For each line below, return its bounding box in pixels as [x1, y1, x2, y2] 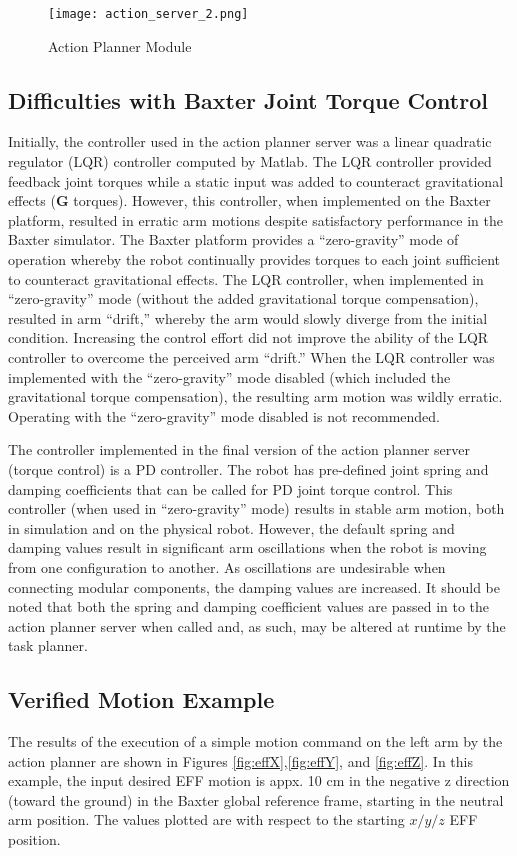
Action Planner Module [48, 35, 192, 56]
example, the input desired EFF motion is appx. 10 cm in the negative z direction [8, 770, 510, 791]
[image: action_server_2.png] [48, 7, 249, 21]
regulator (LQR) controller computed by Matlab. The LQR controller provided [8, 151, 492, 172]
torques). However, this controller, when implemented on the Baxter [73, 190, 491, 211]
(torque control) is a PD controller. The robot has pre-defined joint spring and [8, 458, 489, 479]
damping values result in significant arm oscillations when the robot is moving [8, 537, 487, 558]
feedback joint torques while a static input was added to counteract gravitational [8, 170, 504, 191]
